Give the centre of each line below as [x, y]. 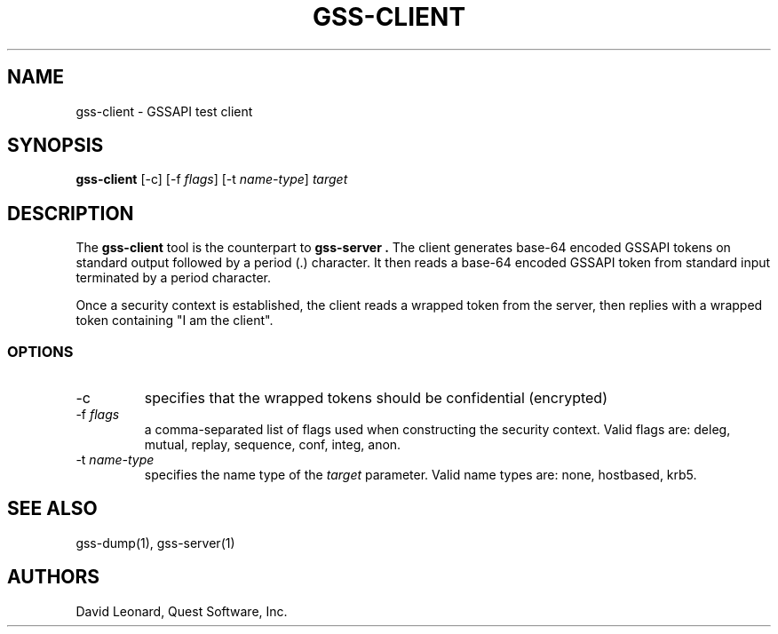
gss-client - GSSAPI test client [164, 111]
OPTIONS [40, 351]
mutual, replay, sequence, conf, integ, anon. [273, 445]
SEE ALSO [52, 509]
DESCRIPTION [71, 213]
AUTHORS [54, 577]
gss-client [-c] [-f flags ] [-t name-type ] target [212, 179]
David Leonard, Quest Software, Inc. [182, 611]
